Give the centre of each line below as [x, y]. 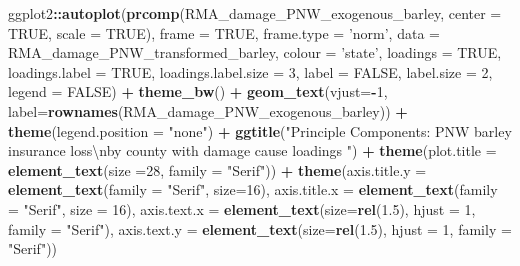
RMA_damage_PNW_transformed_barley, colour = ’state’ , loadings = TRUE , [255, 52]
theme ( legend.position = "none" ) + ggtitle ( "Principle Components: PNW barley [260, 130]
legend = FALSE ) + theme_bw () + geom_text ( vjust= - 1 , [198, 91]
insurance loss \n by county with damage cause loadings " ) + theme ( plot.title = [252, 150]
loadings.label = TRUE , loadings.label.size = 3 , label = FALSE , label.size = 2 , [250, 71]
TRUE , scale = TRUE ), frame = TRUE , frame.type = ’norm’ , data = [224, 32]
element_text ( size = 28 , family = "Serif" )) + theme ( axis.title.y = [217, 169]
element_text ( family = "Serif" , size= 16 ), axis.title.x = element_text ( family [253, 189]
